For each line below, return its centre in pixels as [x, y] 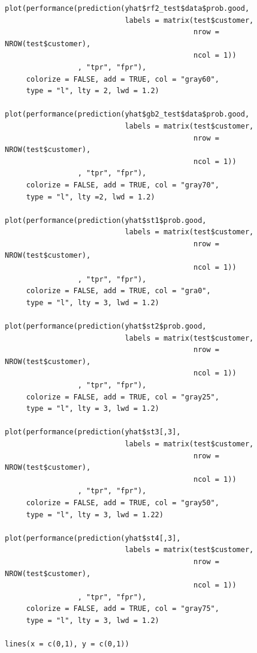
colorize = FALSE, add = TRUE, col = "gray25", [123, 397]
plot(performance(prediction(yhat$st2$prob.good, [106, 326]
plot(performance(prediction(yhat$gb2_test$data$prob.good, [127, 114]
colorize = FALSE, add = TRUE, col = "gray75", [123, 609]
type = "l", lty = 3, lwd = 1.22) [95, 515]
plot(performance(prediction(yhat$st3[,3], [93, 432]
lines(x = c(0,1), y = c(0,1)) [67, 644]
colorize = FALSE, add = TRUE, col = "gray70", [123, 185]
